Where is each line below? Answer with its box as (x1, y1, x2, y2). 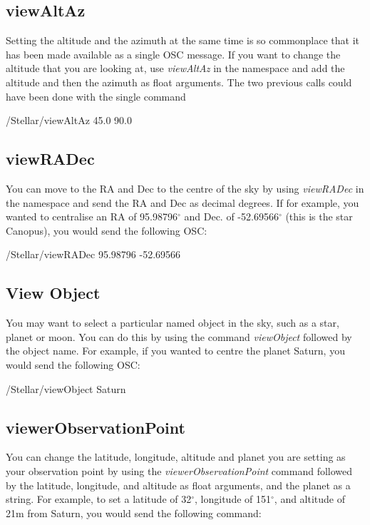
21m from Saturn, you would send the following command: (6, 505, 262, 520)
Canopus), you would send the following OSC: (6, 223, 207, 238)
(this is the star (285, 209, 353, 224)
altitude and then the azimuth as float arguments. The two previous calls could (6, 74, 352, 89)
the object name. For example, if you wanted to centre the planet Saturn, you (6, 343, 345, 358)
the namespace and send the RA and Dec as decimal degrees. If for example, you (6, 195, 359, 210)
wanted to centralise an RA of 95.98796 (6, 209, 178, 224)
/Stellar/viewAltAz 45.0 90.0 (6, 113, 132, 128)
